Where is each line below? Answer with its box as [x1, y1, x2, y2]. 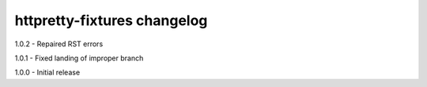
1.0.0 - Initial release [14, 67, 81, 78]
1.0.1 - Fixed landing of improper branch [14, 53, 144, 63]
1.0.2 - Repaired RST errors [14, 39, 104, 49]
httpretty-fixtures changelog [14, 12, 208, 29]
